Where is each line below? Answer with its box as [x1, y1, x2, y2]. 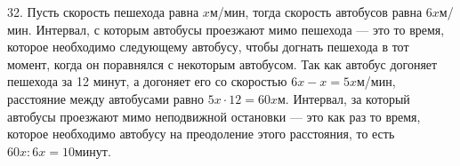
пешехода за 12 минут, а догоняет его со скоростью [7, 72, 287, 91]
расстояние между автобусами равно [7, 89, 205, 107]
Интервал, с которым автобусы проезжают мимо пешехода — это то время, [36, 20, 445, 38]
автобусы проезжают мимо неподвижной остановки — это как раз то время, [7, 107, 421, 125]
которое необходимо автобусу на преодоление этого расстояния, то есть [7, 124, 395, 143]
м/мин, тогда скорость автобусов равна [209, 3, 423, 20]
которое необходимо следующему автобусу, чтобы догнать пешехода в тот [7, 37, 409, 56]
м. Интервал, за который [277, 89, 410, 107]
